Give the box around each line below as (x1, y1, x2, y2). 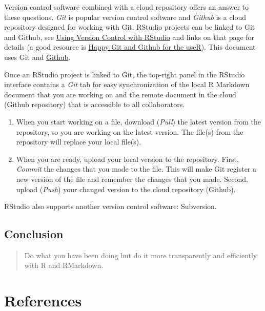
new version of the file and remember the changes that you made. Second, (16, 173, 248, 184)
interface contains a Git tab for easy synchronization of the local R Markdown (4, 79, 250, 90)
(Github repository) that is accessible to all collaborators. (4, 99, 185, 110)
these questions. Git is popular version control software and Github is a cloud (4, 11, 247, 22)
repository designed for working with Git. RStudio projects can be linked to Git (4, 22, 255, 32)
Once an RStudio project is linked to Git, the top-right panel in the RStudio (4, 69, 245, 79)
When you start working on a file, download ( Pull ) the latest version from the (16, 116, 261, 127)
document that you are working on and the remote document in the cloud (4, 89, 236, 99)
